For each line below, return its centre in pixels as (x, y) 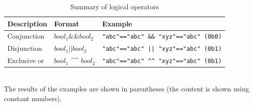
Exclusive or (26, 60)
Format (67, 23)
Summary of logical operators (115, 6)
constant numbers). (33, 98)
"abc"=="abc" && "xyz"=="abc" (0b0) (162, 37)
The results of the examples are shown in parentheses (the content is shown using (126, 88)
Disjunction (25, 48)
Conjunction (26, 36)
